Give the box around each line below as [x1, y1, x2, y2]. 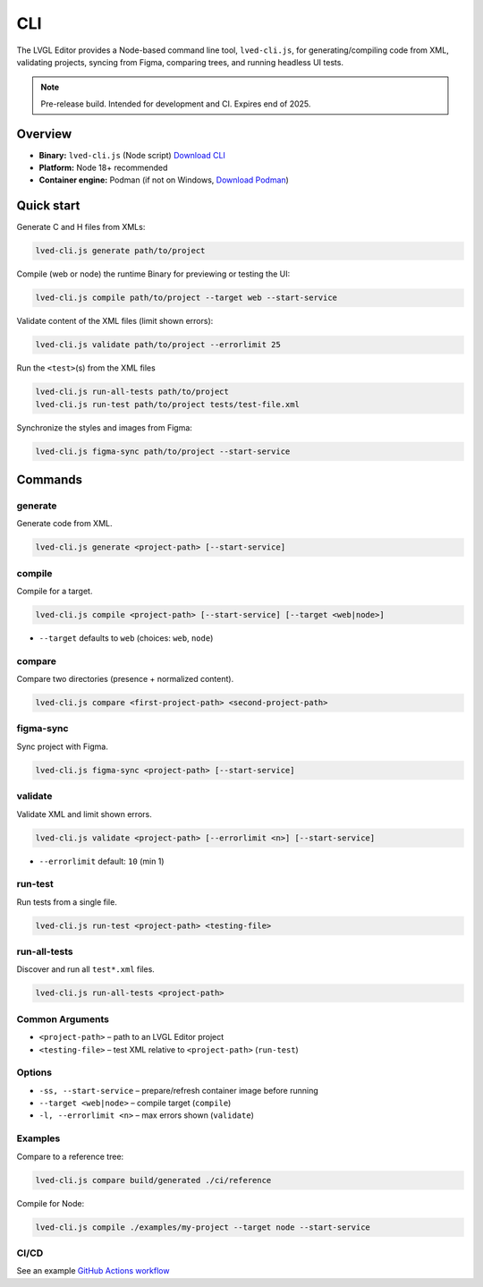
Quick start [16, 198, 80, 214]
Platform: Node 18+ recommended [38, 162, 168, 174]
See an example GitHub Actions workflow [16, 1266, 170, 1276]
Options [16, 1066, 53, 1078]
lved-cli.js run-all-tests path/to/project [35, 387, 230, 397]
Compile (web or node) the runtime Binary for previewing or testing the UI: [16, 268, 291, 279]
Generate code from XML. [16, 518, 113, 529]
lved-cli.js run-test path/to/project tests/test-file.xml [35, 399, 300, 409]
